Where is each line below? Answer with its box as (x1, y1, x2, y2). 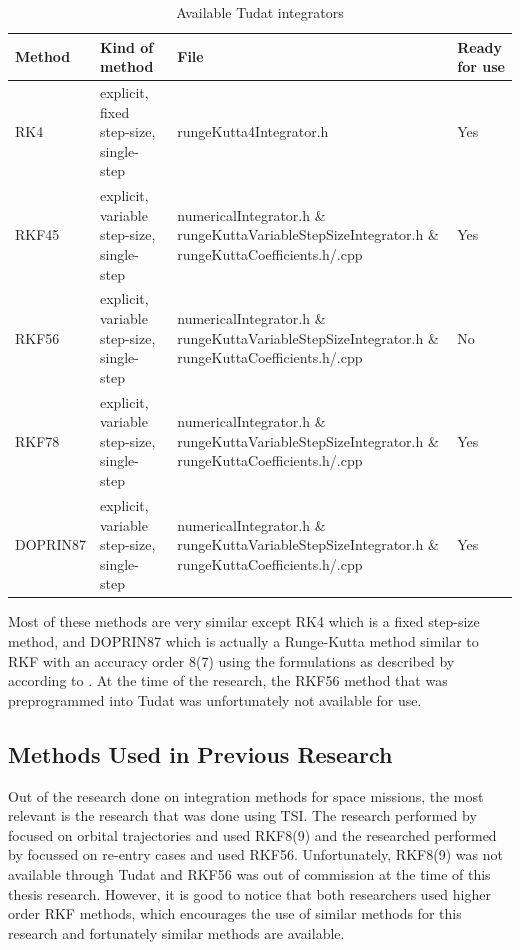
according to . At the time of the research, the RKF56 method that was (8, 670, 448, 691)
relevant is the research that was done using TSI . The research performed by (8, 805, 477, 826)
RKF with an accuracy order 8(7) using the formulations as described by (8, 650, 455, 671)
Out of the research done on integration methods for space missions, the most (8, 785, 484, 806)
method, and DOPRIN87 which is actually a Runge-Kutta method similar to (8, 630, 479, 651)
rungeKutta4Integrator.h (177, 121, 329, 142)
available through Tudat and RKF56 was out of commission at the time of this (8, 863, 491, 884)
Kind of (99, 36, 154, 57)
